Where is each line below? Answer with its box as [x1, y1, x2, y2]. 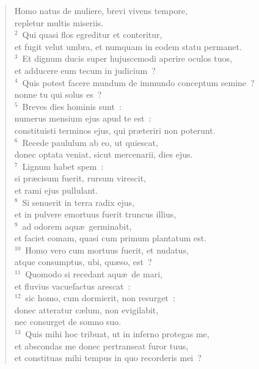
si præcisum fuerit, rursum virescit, [14, 172, 146, 184]
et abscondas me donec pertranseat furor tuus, [14, 339, 189, 352]
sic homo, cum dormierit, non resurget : [25, 291, 175, 304]
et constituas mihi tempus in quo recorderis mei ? [14, 351, 202, 364]
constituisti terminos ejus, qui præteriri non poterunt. [14, 123, 216, 136]
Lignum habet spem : [22, 159, 104, 172]
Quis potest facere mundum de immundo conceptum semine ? [22, 76, 255, 89]
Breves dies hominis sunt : [22, 100, 122, 112]
